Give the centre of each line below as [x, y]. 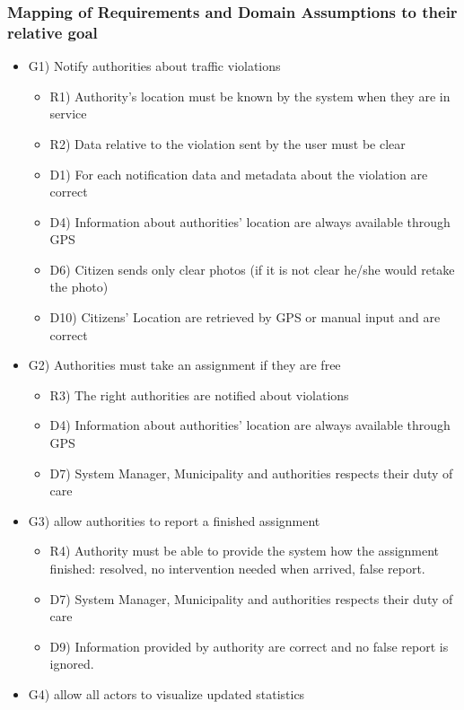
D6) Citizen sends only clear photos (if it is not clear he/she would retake [252, 269]
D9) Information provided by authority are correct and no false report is [249, 646]
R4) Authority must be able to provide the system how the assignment [245, 551]
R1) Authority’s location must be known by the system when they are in [250, 96]
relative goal [53, 32]
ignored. [72, 664]
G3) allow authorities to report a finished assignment [174, 520]
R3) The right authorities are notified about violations [199, 394]
